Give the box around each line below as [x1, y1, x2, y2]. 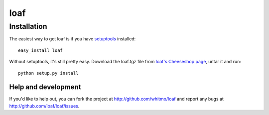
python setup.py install [18, 70, 79, 76]
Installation [9, 22, 47, 31]
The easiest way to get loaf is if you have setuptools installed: [9, 36, 136, 42]
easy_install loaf [18, 47, 63, 53]
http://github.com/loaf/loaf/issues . [9, 103, 80, 109]
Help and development [9, 83, 81, 92]
